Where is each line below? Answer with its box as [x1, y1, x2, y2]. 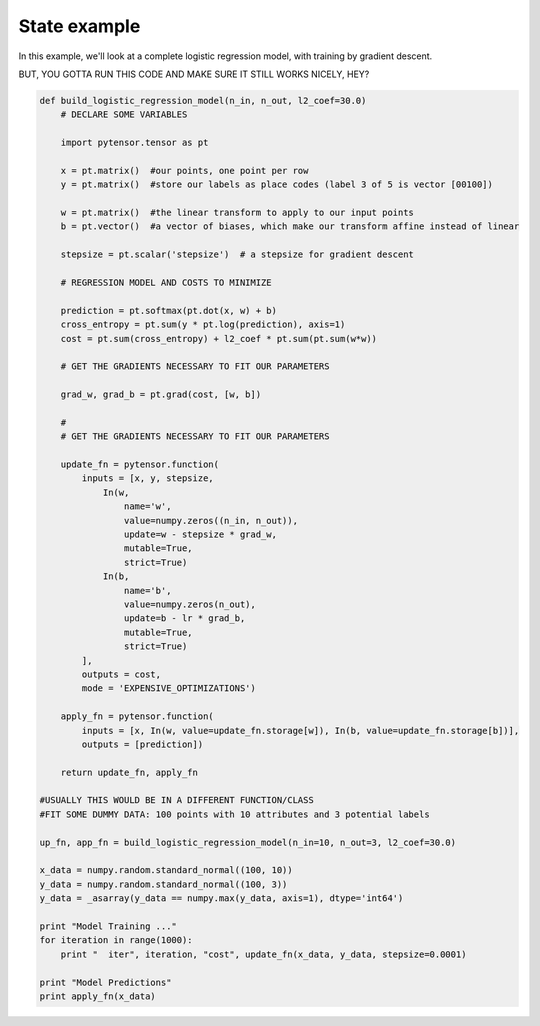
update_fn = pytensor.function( [60, 459, 220, 470]
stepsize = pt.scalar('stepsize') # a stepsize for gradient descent [60, 249, 415, 260]
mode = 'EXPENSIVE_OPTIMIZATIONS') [81, 683, 257, 694]
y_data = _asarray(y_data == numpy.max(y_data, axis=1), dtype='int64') [39, 893, 404, 904]
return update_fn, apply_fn [60, 766, 199, 778]
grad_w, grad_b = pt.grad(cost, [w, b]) [60, 389, 262, 400]
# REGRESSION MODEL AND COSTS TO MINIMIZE [60, 277, 272, 288]
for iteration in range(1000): [39, 935, 194, 946]
